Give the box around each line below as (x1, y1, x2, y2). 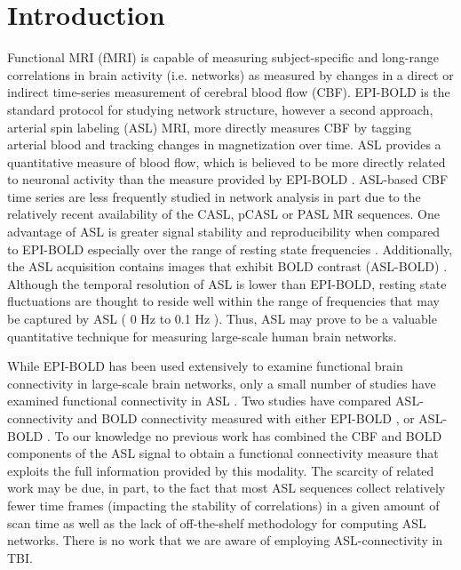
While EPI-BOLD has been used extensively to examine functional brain (7, 357, 403, 375)
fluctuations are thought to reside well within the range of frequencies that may (7, 292, 440, 310)
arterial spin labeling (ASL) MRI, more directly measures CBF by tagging (7, 117, 412, 136)
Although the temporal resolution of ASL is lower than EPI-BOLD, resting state (7, 274, 447, 293)
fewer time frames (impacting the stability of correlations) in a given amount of (7, 495, 440, 514)
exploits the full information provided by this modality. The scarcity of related (7, 461, 434, 479)
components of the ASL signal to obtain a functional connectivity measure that (7, 444, 439, 462)
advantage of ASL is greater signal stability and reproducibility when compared (7, 222, 441, 241)
